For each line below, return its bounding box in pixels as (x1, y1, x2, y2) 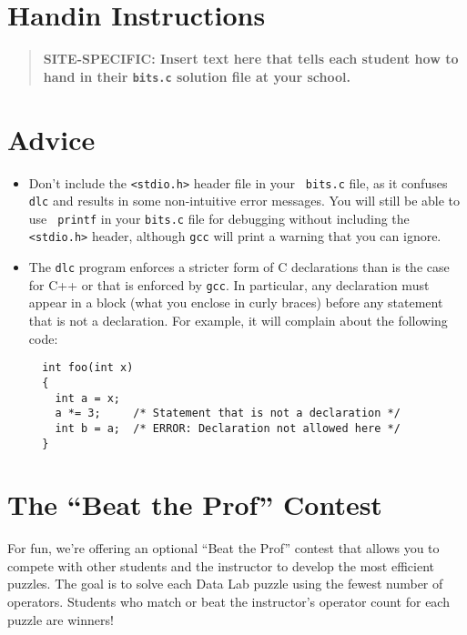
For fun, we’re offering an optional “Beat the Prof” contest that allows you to (7, 539, 440, 558)
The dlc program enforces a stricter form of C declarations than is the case (28, 257, 450, 277)
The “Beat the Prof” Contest (7, 486, 382, 523)
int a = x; (55, 391, 121, 405)
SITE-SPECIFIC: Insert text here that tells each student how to (43, 49, 459, 68)
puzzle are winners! (7, 610, 114, 629)
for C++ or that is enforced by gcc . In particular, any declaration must (28, 275, 430, 294)
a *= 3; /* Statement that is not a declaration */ (55, 407, 401, 420)
